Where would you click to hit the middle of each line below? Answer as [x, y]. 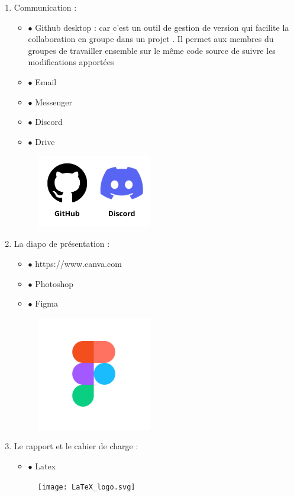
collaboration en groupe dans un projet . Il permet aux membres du [151, 39]
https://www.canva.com [78, 264]
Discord [49, 122]
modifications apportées [71, 62]
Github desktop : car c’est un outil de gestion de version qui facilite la [162, 27]
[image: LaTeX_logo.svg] [86, 487]
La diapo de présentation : [62, 244]
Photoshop [54, 283]
